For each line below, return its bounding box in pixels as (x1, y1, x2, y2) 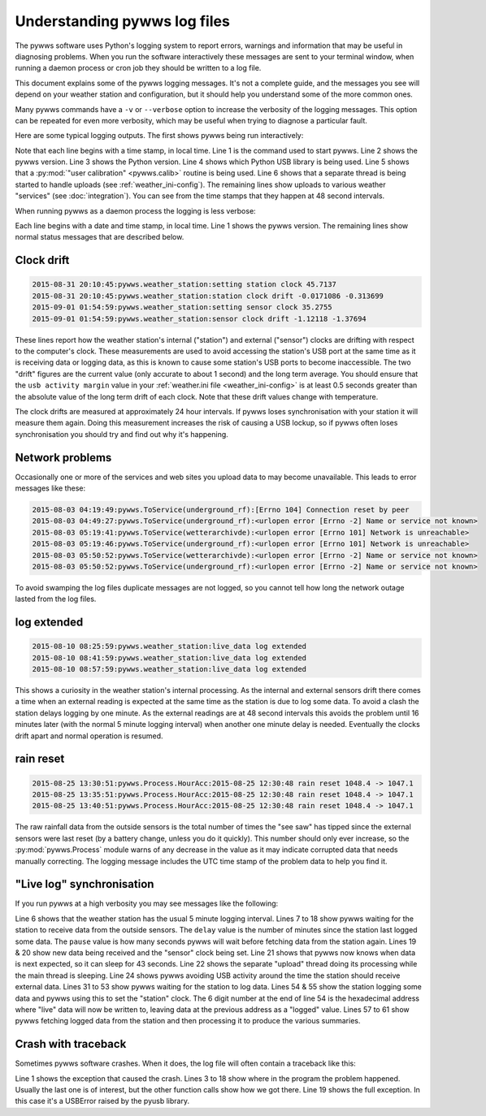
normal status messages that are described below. (15, 232, 184, 242)
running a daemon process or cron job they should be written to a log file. (15, 63, 262, 73)
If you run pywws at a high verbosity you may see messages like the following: (15, 898, 279, 909)
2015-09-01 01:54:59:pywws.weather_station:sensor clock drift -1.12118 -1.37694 (32, 314, 367, 323)
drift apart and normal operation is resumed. (15, 731, 163, 741)
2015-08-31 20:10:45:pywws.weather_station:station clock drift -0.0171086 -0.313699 (32, 291, 384, 301)
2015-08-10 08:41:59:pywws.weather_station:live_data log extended (32, 653, 307, 662)
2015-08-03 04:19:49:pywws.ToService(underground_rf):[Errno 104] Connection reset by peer (32, 504, 410, 514)
